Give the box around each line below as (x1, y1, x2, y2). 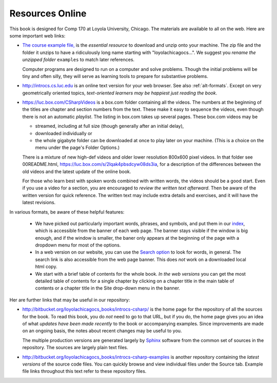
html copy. (35, 263, 57, 270)
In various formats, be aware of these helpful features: (9, 208, 125, 215)
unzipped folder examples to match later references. (22, 56, 135, 63)
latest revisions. (22, 199, 56, 205)
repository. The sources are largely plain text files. (22, 344, 128, 351)
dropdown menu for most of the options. (35, 242, 121, 248)
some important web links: (9, 32, 66, 39)
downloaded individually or (35, 130, 92, 136)
